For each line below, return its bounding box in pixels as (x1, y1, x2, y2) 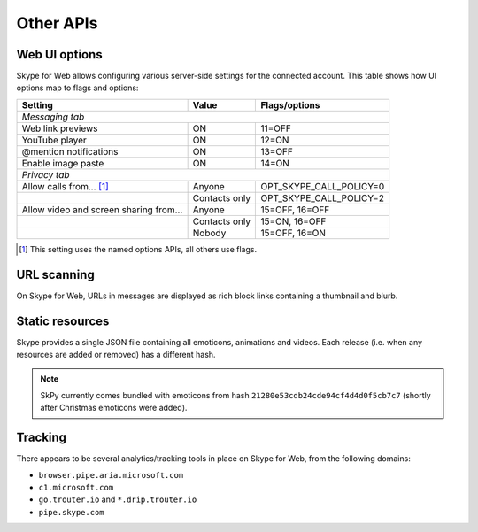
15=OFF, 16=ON (260, 227, 327, 239)
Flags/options (260, 98, 320, 111)
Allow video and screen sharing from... (21, 204, 183, 216)
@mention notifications (21, 145, 119, 158)
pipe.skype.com (38, 507, 105, 517)
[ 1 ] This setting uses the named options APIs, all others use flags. (19, 243, 257, 254)
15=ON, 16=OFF (260, 215, 327, 227)
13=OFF (260, 145, 294, 158)
